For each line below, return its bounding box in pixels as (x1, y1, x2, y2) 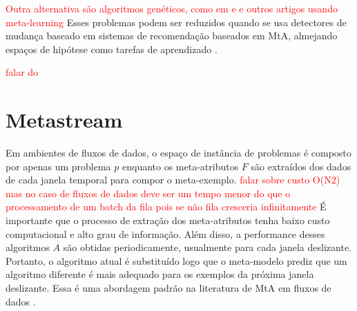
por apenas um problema (6, 159, 111, 173)
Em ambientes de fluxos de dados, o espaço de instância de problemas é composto (6, 146, 351, 160)
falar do (6, 65, 39, 79)
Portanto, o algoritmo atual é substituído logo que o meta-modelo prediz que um (6, 253, 347, 268)
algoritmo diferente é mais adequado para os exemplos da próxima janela (6, 267, 314, 281)
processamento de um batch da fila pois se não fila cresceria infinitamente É (6, 199, 327, 214)
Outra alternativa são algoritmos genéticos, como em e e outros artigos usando (6, 1, 338, 15)
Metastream (6, 106, 123, 134)
